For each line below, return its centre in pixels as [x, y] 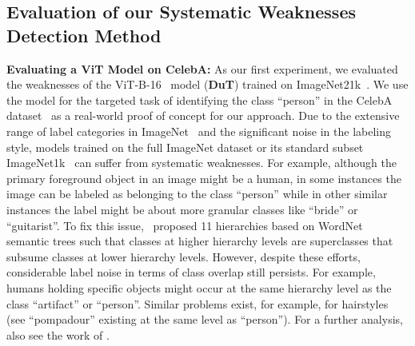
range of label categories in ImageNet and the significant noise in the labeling [199, 131]
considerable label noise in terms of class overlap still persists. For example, [191, 272]
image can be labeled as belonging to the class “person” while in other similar [197, 194]
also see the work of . [58, 334]
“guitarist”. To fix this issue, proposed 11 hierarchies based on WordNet [185, 225]
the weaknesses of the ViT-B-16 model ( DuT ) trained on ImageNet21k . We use [207, 84]
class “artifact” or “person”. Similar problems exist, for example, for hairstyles [198, 303]
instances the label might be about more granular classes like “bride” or [182, 209]
